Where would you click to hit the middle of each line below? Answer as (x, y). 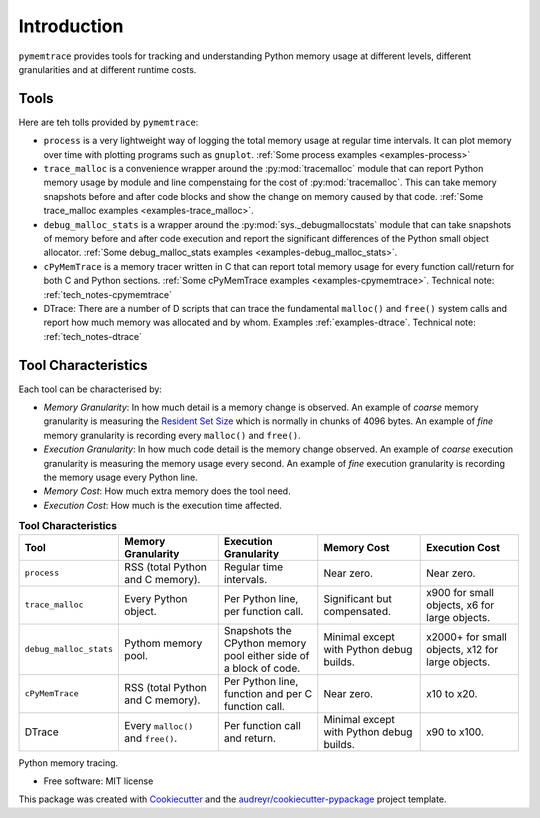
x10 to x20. (452, 693)
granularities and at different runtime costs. (107, 69)
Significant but (357, 598)
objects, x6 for (460, 605)
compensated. (357, 611)
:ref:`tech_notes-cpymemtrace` (108, 294)
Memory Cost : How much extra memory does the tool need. (167, 491)
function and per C (268, 693)
